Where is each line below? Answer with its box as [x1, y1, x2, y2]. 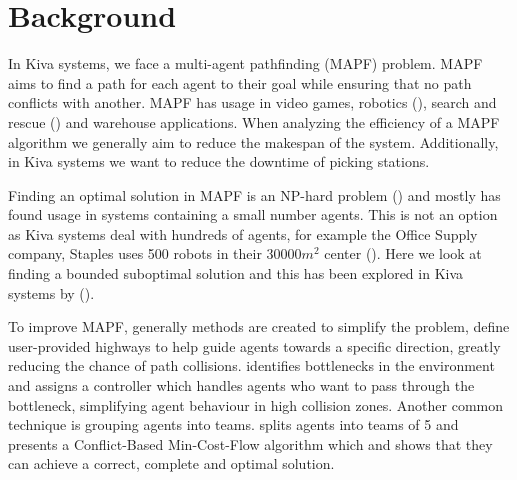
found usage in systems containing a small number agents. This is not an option [8, 204, 498, 225]
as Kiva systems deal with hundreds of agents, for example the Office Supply [8, 223, 478, 244]
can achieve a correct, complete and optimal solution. [8, 453, 335, 474]
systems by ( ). [8, 282, 95, 303]
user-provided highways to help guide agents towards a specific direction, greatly [8, 335, 501, 356]
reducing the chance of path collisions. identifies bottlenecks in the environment [8, 355, 495, 376]
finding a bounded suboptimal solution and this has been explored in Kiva [8, 263, 464, 284]
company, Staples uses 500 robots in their [8, 243, 262, 264]
